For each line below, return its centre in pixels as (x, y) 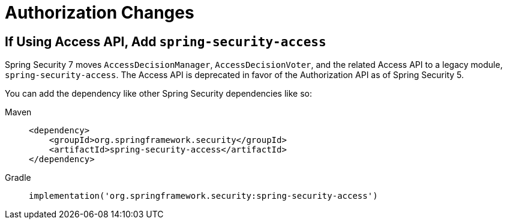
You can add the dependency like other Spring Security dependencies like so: (159, 94)
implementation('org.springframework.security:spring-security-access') (203, 196)
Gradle (18, 178)
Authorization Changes (100, 13)
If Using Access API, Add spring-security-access (166, 41)
